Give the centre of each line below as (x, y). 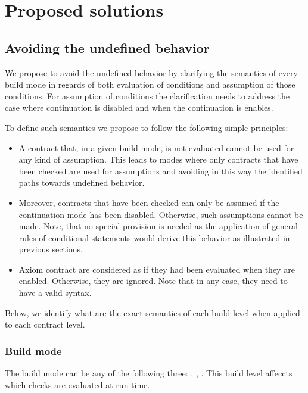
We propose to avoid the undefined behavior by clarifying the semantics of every (151, 72)
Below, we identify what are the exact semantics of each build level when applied (153, 312)
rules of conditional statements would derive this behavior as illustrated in (154, 237)
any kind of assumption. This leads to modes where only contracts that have (158, 159)
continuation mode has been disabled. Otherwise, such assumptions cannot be (161, 214)
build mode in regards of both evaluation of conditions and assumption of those (150, 84)
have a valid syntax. (55, 293)
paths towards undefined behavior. (82, 183)
